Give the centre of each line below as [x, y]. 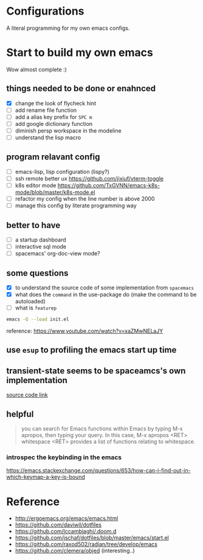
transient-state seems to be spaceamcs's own [96, 371]
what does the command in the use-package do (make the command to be [106, 295]
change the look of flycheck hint [55, 103]
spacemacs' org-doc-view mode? [57, 254]
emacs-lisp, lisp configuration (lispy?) [62, 171]
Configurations [45, 11]
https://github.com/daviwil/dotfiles [58, 525]
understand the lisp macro [48, 137]
